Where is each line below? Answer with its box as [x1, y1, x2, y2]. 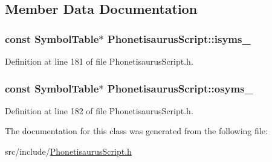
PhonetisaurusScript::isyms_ [107, 31, 251, 46]
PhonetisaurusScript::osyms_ [107, 80, 253, 96]
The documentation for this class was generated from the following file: [5, 125, 268, 137]
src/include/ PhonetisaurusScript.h [5, 145, 132, 157]
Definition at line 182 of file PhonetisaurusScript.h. [5, 104, 193, 117]
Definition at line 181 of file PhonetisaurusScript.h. [5, 55, 193, 67]
